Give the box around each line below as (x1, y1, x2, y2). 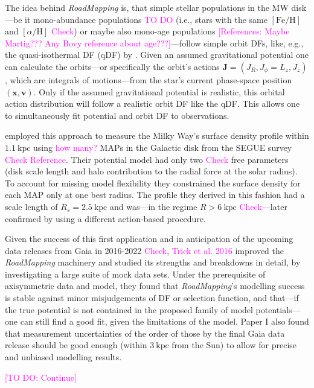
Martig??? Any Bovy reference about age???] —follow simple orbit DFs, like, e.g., (5, 36, 304, 49)
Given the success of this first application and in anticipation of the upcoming (5, 232, 293, 245)
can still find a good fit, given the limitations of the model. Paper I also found (20, 315, 309, 328)
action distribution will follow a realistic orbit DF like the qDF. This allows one (5, 97, 300, 110)
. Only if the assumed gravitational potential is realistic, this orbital (33, 85, 285, 98)
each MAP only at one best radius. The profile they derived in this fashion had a (5, 188, 305, 201)
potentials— (255, 303, 301, 316)
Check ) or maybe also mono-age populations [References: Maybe (51, 25, 290, 37)
